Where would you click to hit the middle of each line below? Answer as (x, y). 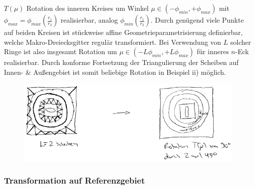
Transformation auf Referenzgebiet (75, 180)
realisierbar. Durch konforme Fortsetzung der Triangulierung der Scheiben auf (121, 62)
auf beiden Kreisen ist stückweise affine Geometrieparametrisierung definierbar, (123, 32)
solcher (240, 42)
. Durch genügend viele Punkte (197, 20)
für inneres (213, 51)
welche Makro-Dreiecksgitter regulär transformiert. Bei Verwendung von (113, 42)
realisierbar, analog (89, 20)
